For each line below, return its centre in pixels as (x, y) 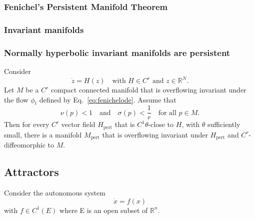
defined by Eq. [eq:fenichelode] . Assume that (108, 99)
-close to (161, 124)
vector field (78, 124)
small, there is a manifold (43, 134)
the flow (16, 99)
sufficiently (224, 124)
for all (167, 113)
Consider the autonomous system (55, 193)
